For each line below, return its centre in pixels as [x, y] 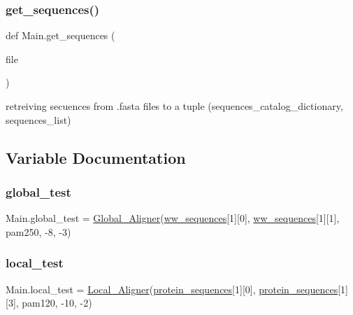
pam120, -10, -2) [57, 303]
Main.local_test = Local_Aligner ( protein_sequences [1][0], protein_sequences [172, 289]
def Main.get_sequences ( [60, 35]
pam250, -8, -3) [38, 231]
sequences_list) [38, 119]
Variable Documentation [96, 157]
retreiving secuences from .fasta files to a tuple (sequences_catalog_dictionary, [174, 106]
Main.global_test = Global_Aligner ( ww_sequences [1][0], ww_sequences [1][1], [173, 218]
